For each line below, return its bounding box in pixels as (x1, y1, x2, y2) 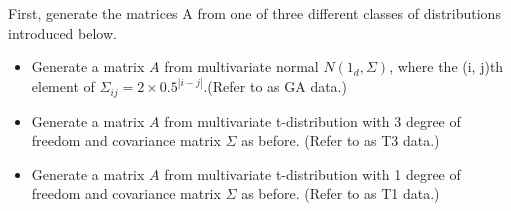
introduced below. (8, 22, 117, 43)
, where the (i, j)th (389, 56, 504, 77)
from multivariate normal (164, 56, 319, 77)
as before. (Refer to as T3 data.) (241, 130, 440, 151)
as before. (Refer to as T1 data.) (241, 183, 440, 204)
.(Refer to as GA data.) (203, 76, 347, 97)
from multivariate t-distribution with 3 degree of (164, 110, 461, 131)
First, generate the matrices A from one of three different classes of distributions (8, 3, 501, 23)
